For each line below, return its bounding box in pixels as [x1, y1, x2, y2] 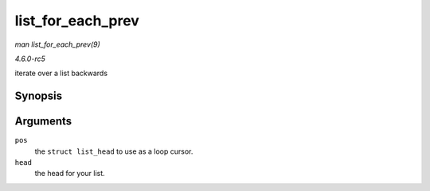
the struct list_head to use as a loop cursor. [34, 147, 193, 156]
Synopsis [14, 90, 63, 103]
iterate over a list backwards [14, 68, 107, 78]
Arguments [14, 115, 72, 128]
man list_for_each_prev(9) [14, 40, 101, 49]
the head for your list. [34, 169, 105, 178]
